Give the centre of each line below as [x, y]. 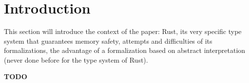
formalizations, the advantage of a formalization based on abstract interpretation [125, 50]
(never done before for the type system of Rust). [76, 59]
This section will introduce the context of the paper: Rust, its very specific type [123, 31]
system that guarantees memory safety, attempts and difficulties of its [108, 41]
